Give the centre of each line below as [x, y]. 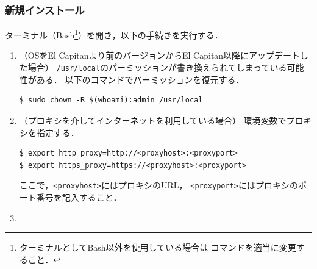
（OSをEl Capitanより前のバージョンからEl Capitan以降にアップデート [160, 55]
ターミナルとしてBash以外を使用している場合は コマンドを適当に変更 [158, 247]
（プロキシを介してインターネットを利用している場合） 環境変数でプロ [161, 120]
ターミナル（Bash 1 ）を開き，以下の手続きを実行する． [114, 34]
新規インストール [45, 9]
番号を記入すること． [79, 197]
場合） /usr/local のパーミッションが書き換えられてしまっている [157, 67]
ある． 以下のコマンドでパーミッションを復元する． [140, 79]
